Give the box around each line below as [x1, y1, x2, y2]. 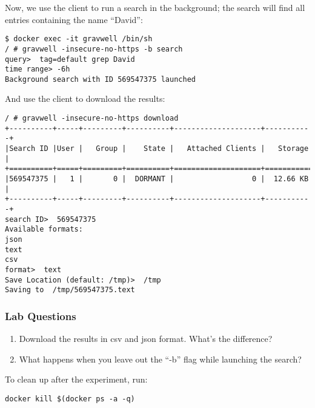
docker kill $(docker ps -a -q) [5, 394, 135, 403]
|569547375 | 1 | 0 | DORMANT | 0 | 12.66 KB [5, 175, 309, 183]
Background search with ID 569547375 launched [5, 75, 196, 84]
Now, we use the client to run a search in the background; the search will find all [5, 1, 305, 13]
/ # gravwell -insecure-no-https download [5, 114, 179, 123]
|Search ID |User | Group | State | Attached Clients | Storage [5, 144, 309, 153]
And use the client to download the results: [5, 92, 165, 105]
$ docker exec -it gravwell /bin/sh [5, 35, 153, 44]
